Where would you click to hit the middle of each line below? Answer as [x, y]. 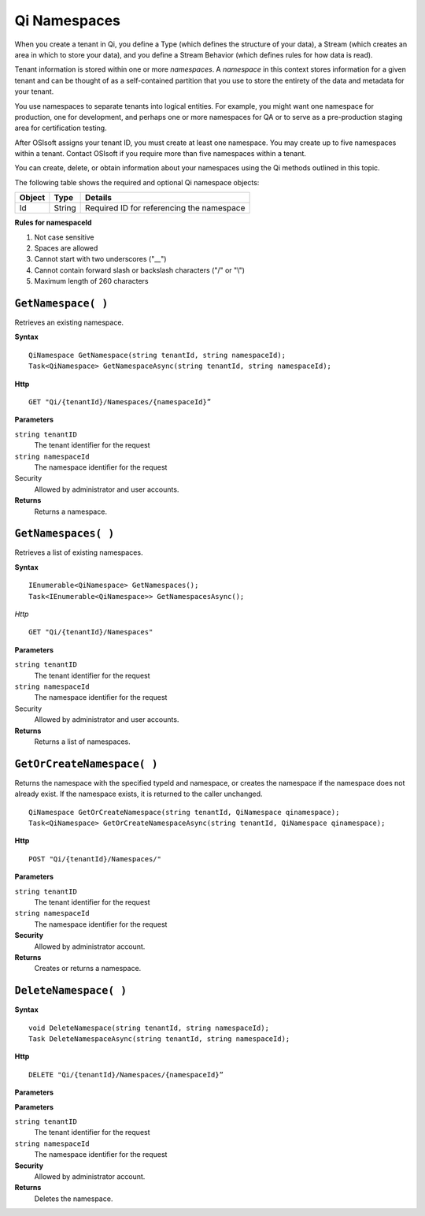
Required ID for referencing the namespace [165, 208]
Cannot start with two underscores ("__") [100, 259]
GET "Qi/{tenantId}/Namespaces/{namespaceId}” [120, 402]
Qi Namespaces [68, 20]
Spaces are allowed [66, 248]
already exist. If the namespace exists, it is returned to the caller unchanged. [139, 794]
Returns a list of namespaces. [83, 742]
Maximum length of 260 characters [91, 281]
